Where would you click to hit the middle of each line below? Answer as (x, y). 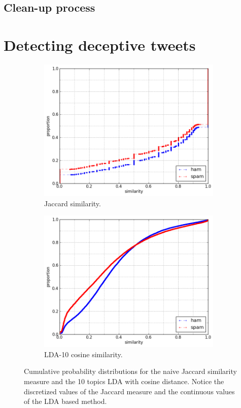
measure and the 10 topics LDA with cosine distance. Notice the (124, 381)
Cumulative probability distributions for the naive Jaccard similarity (130, 371)
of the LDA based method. (65, 401)
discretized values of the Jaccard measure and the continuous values (129, 391)
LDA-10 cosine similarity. (83, 354)
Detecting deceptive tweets (100, 44)
